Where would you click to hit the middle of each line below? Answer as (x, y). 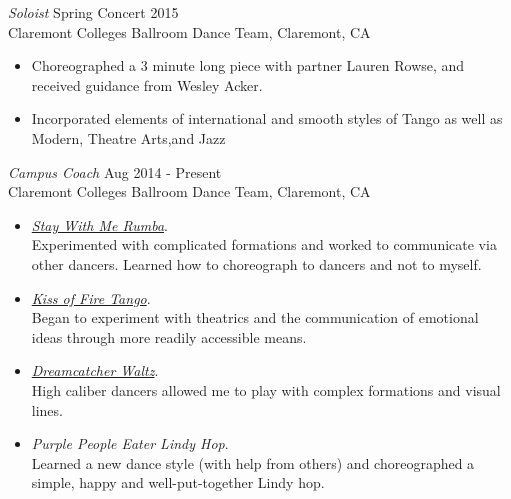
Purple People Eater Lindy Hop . (130, 443)
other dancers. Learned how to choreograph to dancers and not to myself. (256, 263)
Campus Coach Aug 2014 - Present (115, 171)
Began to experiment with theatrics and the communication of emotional (255, 317)
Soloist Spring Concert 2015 (93, 12)
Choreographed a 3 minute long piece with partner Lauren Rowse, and (248, 65)
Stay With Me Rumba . (99, 224)
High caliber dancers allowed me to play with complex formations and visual (266, 389)
